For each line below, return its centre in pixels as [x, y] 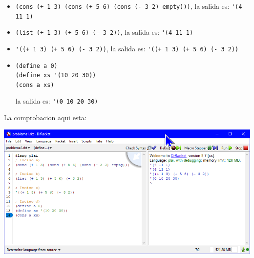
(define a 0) [36, 66]
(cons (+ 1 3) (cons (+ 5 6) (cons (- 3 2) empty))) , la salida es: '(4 [129, 6]
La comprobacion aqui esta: [45, 118]
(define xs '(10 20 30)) [56, 75]
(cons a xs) [35, 85]
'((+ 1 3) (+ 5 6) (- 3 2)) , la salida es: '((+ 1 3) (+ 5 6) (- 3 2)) [127, 48]
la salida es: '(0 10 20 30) [57, 101]
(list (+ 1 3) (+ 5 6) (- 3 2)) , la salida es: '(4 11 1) [104, 32]
